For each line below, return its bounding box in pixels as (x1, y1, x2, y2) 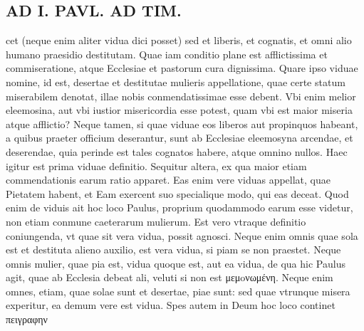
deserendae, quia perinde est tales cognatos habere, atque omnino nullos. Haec (6, 144, 348, 159)
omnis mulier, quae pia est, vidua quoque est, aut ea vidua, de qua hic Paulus (6, 256, 345, 270)
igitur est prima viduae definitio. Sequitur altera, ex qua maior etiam (6, 158, 307, 173)
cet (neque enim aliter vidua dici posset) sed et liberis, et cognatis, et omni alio (6, 33, 352, 48)
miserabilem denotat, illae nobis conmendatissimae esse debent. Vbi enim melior (6, 88, 356, 103)
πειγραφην (6, 312, 48, 327)
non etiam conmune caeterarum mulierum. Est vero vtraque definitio (6, 214, 306, 228)
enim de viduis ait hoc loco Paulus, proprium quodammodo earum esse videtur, (6, 200, 353, 215)
